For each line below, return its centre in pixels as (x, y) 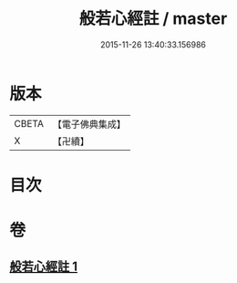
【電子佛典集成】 (89, 124)
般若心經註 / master (153, 19)
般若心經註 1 (44, 267)
